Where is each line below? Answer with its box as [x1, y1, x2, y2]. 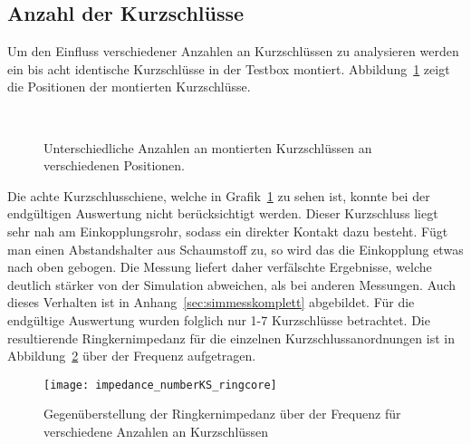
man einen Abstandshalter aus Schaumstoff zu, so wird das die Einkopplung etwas [7, 239, 464, 258]
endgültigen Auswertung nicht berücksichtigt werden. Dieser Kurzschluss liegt [7, 204, 438, 223]
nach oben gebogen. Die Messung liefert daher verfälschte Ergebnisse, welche [7, 257, 432, 276]
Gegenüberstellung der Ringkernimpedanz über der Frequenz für [43, 404, 401, 423]
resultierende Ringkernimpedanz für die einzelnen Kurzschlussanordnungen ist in [7, 328, 455, 347]
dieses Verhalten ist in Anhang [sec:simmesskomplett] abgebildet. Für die [7, 293, 415, 312]
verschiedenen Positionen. [43, 156, 185, 175]
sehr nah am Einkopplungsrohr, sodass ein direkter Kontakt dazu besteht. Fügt [7, 221, 448, 240]
